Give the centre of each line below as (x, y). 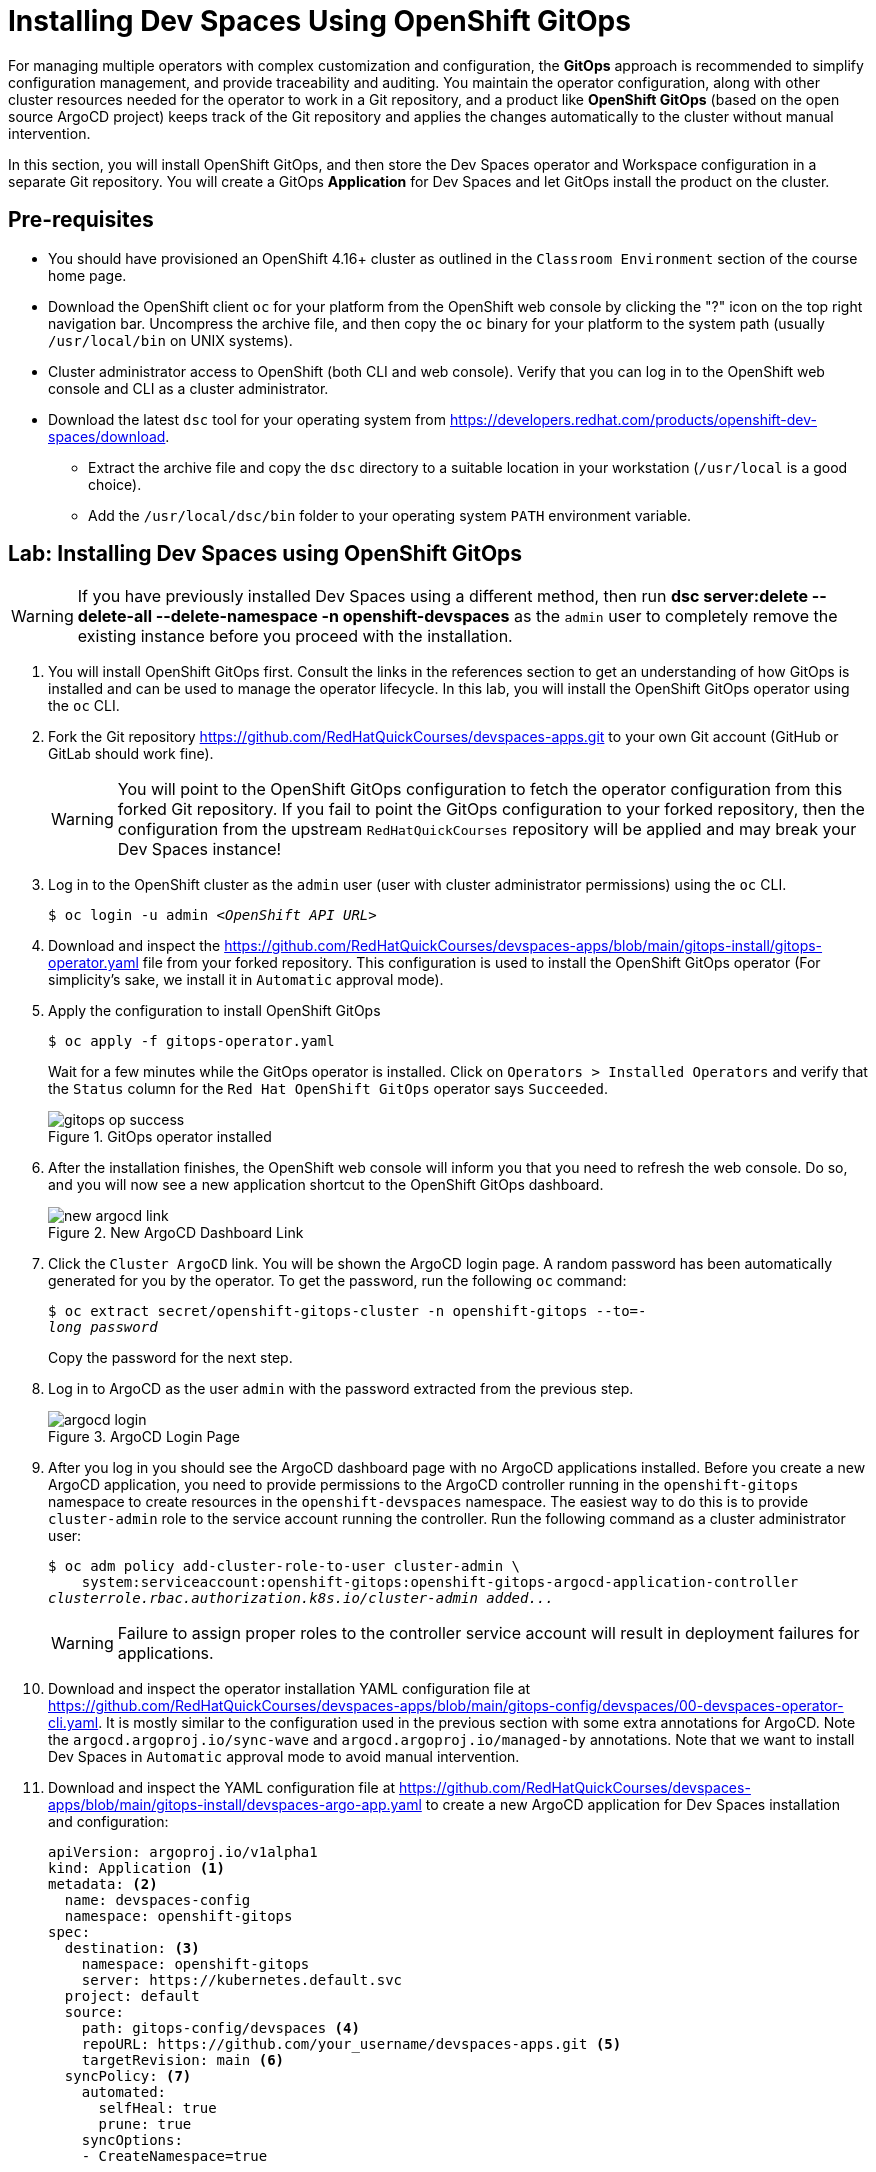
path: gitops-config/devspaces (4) (220, 2028)
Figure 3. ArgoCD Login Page (144, 1437)
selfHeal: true (157, 2108)
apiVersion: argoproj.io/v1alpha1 (183, 1852)
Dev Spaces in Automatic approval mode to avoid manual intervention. (284, 1757)
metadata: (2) (103, 1884)
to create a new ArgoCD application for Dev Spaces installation (632, 1805)
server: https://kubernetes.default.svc (242, 1980)
